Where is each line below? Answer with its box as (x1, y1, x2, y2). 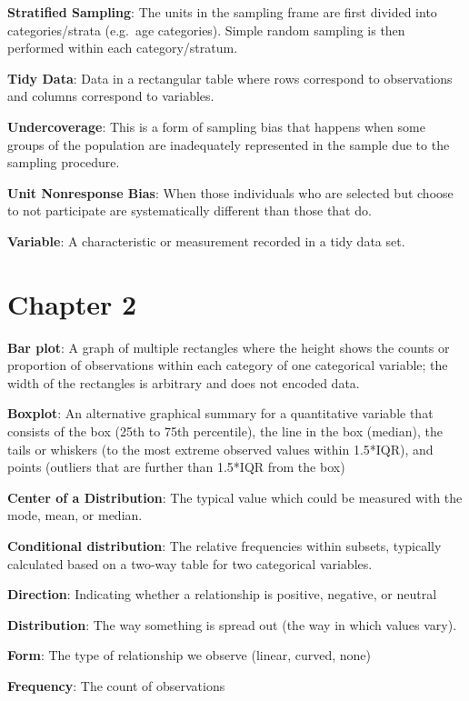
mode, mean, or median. (7, 506, 143, 525)
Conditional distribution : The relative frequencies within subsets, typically (7, 536, 442, 555)
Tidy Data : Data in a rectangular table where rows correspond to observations (7, 68, 453, 87)
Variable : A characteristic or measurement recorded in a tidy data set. (7, 231, 405, 250)
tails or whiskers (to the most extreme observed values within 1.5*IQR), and (7, 439, 434, 458)
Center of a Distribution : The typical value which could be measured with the (7, 487, 463, 506)
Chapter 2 (7, 285, 137, 322)
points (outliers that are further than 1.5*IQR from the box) (7, 457, 345, 476)
